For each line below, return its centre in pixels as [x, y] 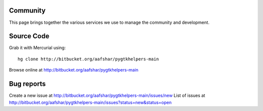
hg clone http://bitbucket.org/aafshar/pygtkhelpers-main [88, 59]
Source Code [29, 36]
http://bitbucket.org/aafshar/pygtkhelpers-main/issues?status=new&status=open [90, 102]
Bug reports [28, 84]
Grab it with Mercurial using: [37, 48]
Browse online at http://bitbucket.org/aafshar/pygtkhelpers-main [74, 70]
